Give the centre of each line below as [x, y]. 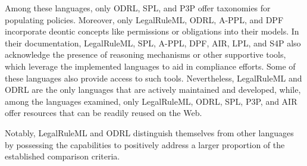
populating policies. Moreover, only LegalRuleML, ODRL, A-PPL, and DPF [144, 19]
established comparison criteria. [62, 156]
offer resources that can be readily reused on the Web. [104, 113]
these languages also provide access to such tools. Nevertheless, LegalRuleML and [153, 78]
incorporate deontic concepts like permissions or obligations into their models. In [152, 31]
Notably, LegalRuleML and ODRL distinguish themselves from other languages [149, 132]
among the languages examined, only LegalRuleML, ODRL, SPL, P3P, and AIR [151, 101]
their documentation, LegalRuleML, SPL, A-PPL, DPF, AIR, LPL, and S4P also [153, 43]
